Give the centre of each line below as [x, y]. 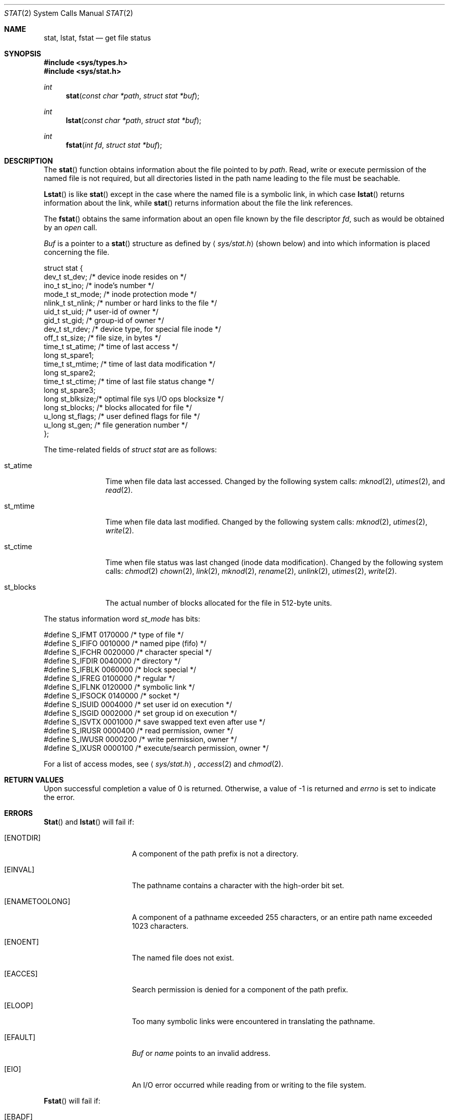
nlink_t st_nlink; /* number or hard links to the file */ [130, 303]
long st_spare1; [69, 355]
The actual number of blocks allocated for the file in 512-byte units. [219, 603]
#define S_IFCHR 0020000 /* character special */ [128, 652]
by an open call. [70, 227]
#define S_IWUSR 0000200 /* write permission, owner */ [140, 739]
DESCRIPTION [29, 161]
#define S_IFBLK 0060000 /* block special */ [120, 669]
